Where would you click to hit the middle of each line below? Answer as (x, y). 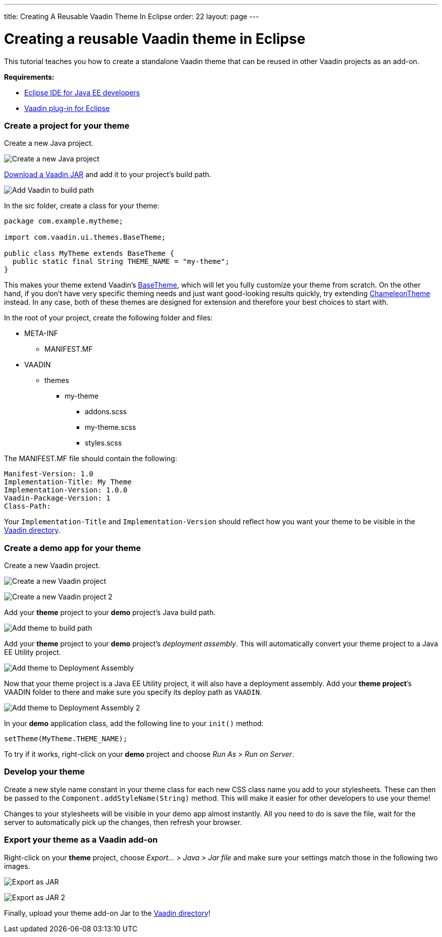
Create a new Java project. (49, 143)
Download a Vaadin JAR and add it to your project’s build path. (108, 175)
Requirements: (29, 77)
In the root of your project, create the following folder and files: (108, 318)
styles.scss (103, 443)
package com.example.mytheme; (64, 221)
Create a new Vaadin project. (52, 565)
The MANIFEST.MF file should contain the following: (91, 459)
